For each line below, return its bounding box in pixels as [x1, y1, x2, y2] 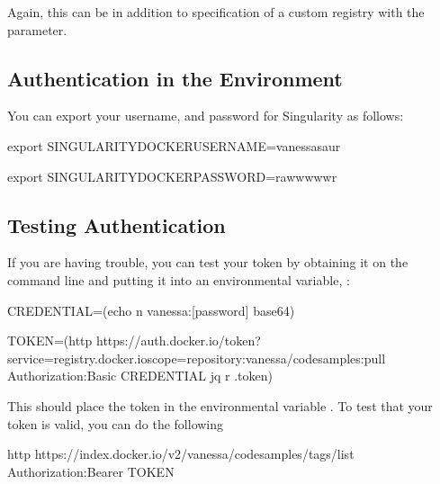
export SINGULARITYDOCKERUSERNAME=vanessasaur [7, 136, 341, 155]
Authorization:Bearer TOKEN [7, 462, 175, 480]
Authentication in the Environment [7, 64, 343, 92]
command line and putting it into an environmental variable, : [7, 270, 350, 289]
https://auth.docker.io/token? [95, 331, 261, 350]
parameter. [7, 20, 67, 39]
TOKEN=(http [7, 331, 93, 350]
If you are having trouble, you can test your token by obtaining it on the [7, 253, 409, 272]
